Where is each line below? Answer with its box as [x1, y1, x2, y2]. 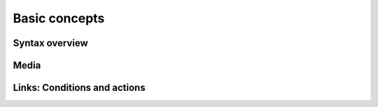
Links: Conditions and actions [13, 82, 146, 94]
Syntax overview [13, 37, 89, 49]
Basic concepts [13, 10, 105, 26]
